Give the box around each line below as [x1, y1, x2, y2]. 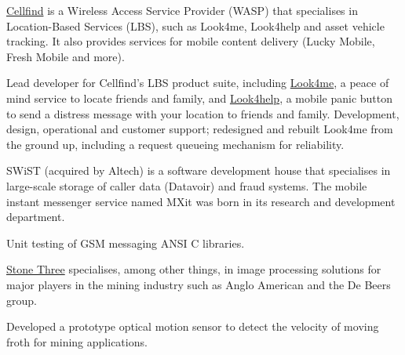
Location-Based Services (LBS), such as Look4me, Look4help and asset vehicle [6, 17, 385, 34]
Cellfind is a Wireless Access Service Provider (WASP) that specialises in [6, 2, 358, 18]
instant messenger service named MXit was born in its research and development [6, 193, 396, 209]
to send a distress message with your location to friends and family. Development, [6, 105, 400, 121]
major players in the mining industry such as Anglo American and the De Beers [6, 276, 391, 292]
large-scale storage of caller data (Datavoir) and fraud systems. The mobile [6, 177, 367, 194]
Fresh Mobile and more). [6, 48, 125, 64]
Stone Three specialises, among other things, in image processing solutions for [6, 261, 381, 277]
